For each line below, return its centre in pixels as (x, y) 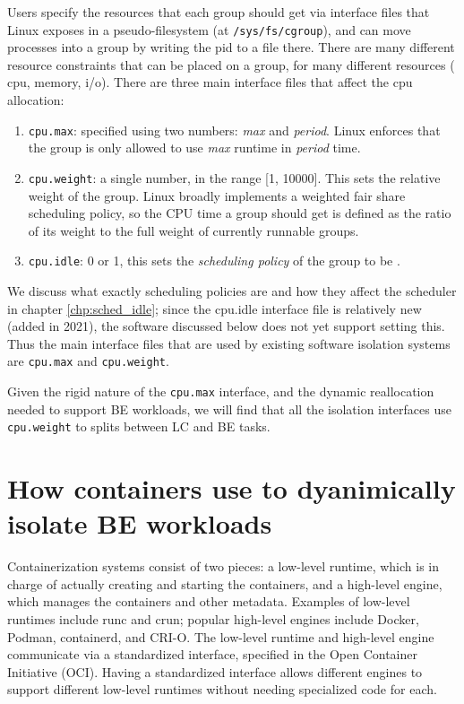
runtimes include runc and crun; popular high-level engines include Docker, (213, 619)
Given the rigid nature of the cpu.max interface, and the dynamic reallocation (221, 391)
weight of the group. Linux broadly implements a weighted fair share (217, 195)
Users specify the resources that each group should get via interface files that (219, 12)
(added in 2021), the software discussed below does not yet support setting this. (226, 326)
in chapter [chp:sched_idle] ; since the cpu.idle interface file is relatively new (215, 308)
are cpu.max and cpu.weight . (88, 361)
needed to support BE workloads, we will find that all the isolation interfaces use (229, 408)
